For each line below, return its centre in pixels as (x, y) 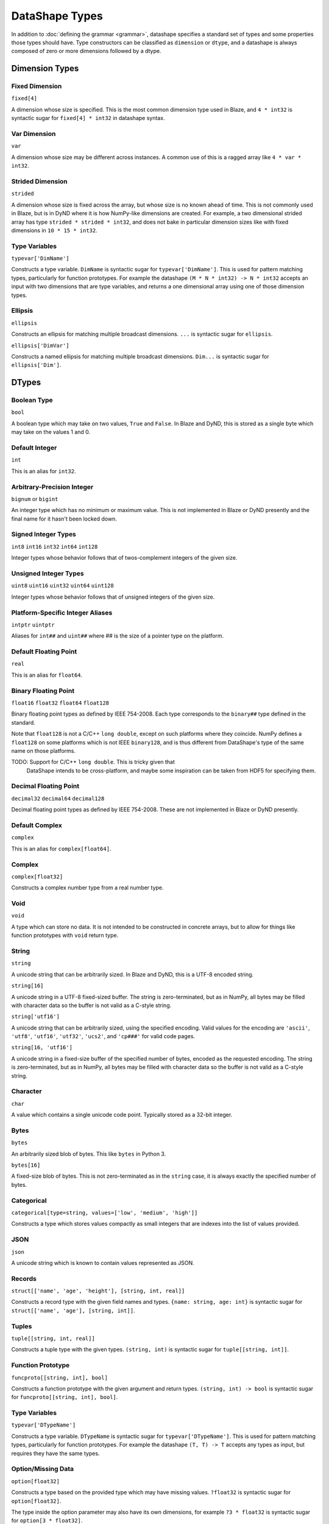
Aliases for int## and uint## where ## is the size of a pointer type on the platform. (118, 636)
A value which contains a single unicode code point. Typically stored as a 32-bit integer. (122, 1115)
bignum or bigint (35, 499)
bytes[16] (26, 1165)
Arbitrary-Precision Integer (52, 486)
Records (24, 1278)
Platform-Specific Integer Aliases (62, 613)
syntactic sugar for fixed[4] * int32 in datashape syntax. (88, 118)
